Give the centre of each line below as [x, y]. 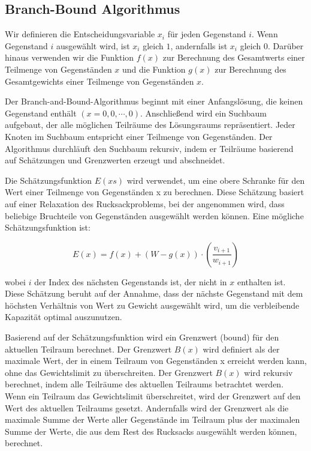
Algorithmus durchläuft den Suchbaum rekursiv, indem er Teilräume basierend [149, 148]
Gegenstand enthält [41, 113]
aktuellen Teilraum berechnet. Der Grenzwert [88, 349]
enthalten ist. [261, 281]
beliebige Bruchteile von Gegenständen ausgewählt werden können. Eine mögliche [154, 215]
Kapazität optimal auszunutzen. [64, 317]
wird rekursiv [268, 372]
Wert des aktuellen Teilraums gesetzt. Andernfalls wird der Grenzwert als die [147, 407]
